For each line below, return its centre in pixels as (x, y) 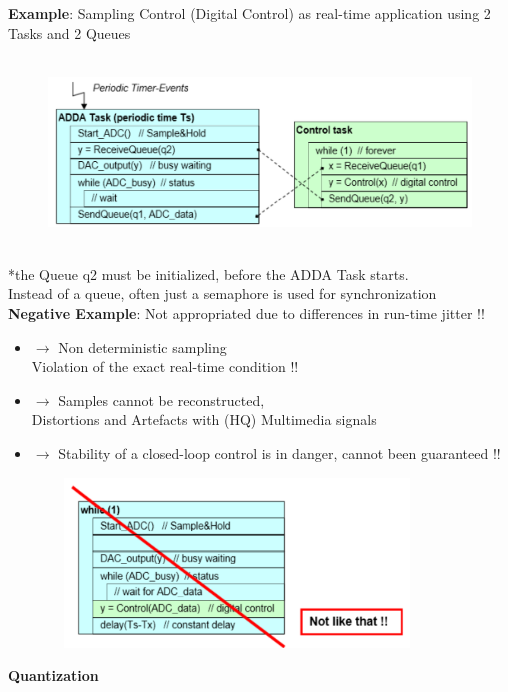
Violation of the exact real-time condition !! (165, 366)
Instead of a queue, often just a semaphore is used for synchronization (222, 293)
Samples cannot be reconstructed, (161, 399)
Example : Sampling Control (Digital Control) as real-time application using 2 (249, 13)
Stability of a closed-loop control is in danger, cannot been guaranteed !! (279, 452)
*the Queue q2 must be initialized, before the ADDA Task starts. (208, 273)
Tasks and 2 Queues (69, 32)
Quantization (53, 675)
